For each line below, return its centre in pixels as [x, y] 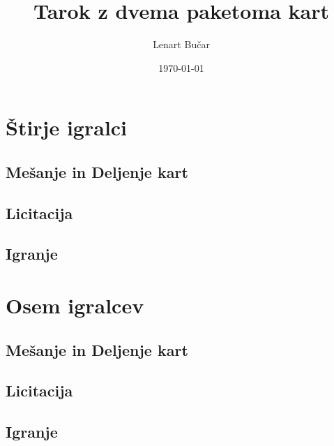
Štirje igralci [67, 127]
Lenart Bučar [181, 44]
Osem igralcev [75, 305]
